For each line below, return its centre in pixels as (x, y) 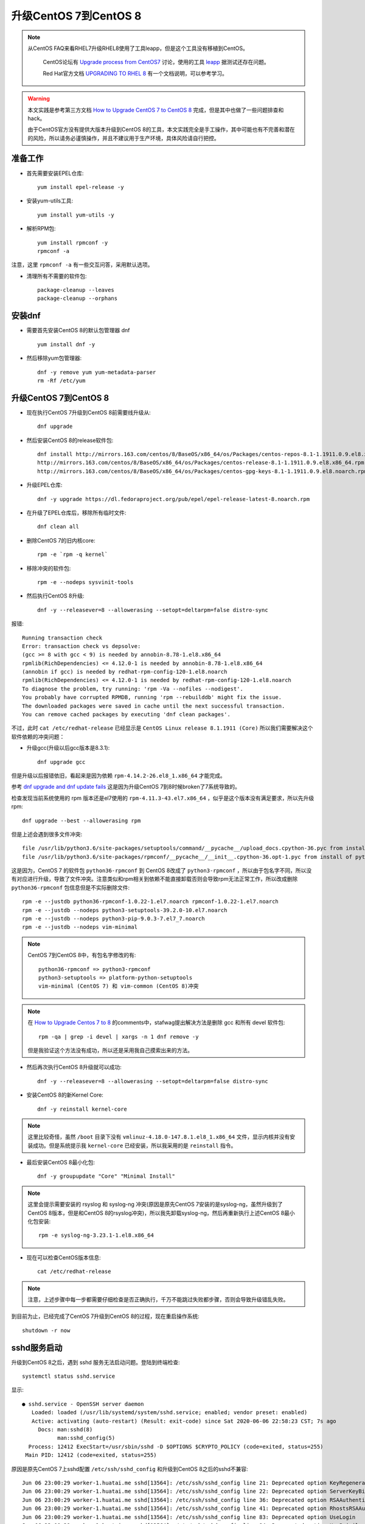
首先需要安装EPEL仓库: (55, 173)
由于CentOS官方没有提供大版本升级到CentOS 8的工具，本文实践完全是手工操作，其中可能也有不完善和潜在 (161, 130)
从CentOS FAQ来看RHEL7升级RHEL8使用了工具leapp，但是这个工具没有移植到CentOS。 (138, 48)
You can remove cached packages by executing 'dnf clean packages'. (126, 714)
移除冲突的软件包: (49, 568)
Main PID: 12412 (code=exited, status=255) (91, 1455)
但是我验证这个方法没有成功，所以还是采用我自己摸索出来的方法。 (110, 1050)
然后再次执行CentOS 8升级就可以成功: (74, 1067)
